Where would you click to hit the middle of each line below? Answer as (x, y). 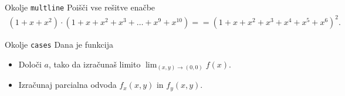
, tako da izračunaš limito (94, 64)
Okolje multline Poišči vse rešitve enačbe (80, 7)
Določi (30, 64)
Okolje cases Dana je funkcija (59, 45)
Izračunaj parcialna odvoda (67, 85)
